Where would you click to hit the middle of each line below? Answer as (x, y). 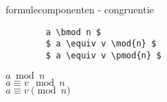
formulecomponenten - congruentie (80, 9)
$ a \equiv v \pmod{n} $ (103, 55)
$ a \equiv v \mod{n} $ (101, 44)
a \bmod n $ (74, 32)
